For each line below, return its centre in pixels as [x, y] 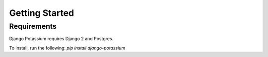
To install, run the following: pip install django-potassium [67, 48]
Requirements [33, 26]
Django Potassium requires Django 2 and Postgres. [61, 39]
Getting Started [42, 13]
